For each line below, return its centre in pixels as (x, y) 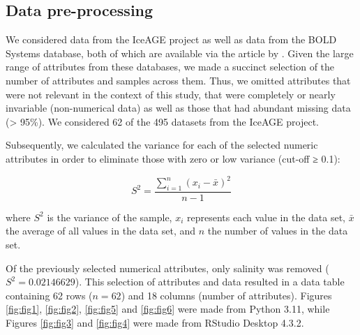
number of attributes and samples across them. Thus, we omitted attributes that (178, 80)
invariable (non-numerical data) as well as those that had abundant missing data (178, 108)
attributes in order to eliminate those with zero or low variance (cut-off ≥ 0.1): (173, 158)
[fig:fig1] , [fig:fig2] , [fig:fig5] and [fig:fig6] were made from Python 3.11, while (168, 309)
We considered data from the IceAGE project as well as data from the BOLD (171, 39)
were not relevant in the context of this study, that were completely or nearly (171, 94)
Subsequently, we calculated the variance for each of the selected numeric (162, 145)
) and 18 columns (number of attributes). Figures (226, 295)
